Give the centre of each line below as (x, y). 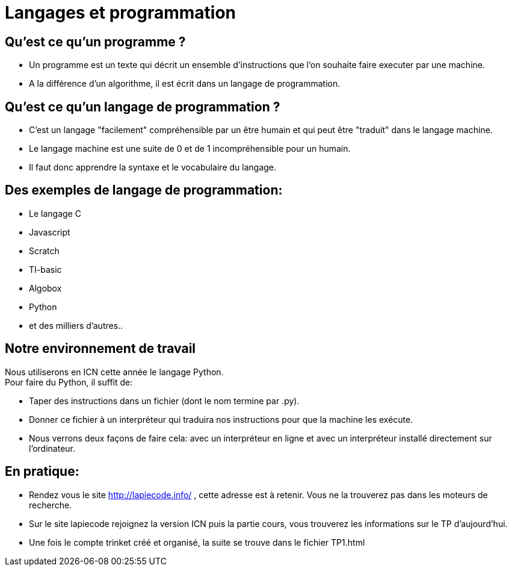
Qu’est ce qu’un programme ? (95, 42)
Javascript (50, 232)
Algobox (45, 288)
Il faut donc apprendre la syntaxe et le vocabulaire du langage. (153, 167)
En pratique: (42, 472)
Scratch (44, 251)
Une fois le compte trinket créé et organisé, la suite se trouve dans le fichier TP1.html (197, 542)
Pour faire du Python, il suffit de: (69, 382)
